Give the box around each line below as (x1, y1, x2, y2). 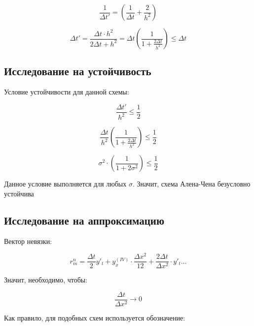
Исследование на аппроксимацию (4, 212, 164, 228)
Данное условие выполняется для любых (4, 179, 127, 189)
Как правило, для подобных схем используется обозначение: (4, 312, 185, 323)
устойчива (4, 188, 34, 198)
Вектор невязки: (4, 235, 52, 246)
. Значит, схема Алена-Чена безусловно (132, 179, 251, 189)
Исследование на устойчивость (4, 63, 151, 79)
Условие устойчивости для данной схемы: (4, 87, 129, 97)
